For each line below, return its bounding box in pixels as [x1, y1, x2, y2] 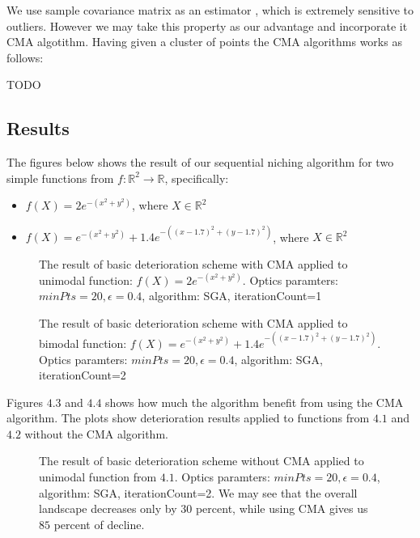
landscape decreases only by [39, 500, 177, 517]
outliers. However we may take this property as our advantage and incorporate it [6, 17, 408, 34]
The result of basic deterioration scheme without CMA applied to [39, 452, 364, 469]
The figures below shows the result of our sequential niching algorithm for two [6, 154, 394, 171]
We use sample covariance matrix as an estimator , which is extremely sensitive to [6, 2, 414, 18]
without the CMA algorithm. [24, 425, 168, 442]
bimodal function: [39, 334, 127, 351]
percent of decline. [53, 515, 145, 532]
